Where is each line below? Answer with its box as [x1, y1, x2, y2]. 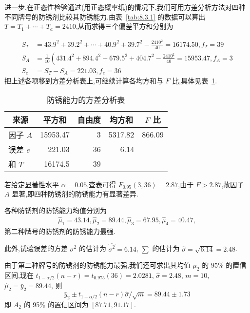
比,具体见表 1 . [172, 76, 217, 86]
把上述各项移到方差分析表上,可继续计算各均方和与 [4, 76, 163, 86]
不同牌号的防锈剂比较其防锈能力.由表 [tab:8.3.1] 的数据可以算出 [4, 11, 206, 21]
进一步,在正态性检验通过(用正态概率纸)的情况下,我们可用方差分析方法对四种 [4, 2, 246, 12]
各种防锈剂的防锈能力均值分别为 [4, 205, 107, 215]
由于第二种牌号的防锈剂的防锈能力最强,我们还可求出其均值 [4, 260, 191, 270]
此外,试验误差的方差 [4, 243, 68, 254]
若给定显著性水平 [4, 179, 59, 189]
